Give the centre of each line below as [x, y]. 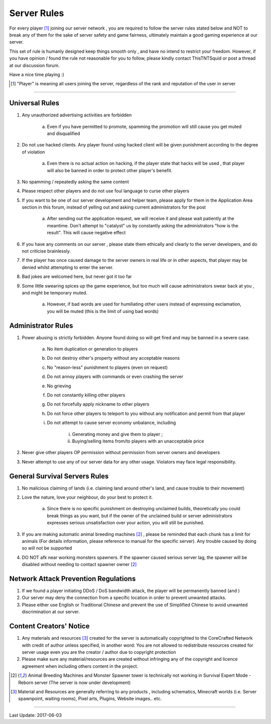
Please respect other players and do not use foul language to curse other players [106, 191]
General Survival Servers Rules [59, 476]
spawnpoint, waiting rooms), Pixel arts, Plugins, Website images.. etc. [90, 699]
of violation [33, 152]
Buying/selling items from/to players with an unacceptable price [138, 441]
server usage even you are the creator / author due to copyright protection [99, 652]
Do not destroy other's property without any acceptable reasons [113, 358]
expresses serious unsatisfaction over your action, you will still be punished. [125, 523]
